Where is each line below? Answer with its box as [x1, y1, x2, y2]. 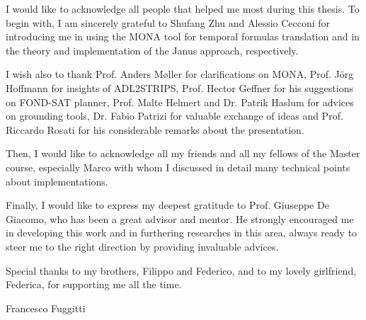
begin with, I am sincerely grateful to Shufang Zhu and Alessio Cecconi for [6, 15, 331, 30]
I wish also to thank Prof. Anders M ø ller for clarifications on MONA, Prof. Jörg [6, 67, 354, 81]
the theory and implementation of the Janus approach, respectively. [6, 42, 299, 57]
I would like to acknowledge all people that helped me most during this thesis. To [6, 1, 360, 16]
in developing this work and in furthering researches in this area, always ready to [6, 225, 358, 240]
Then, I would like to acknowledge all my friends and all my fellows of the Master [6, 146, 360, 161]
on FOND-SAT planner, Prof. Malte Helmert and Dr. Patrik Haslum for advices [6, 94, 354, 109]
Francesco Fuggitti [6, 300, 86, 315]
